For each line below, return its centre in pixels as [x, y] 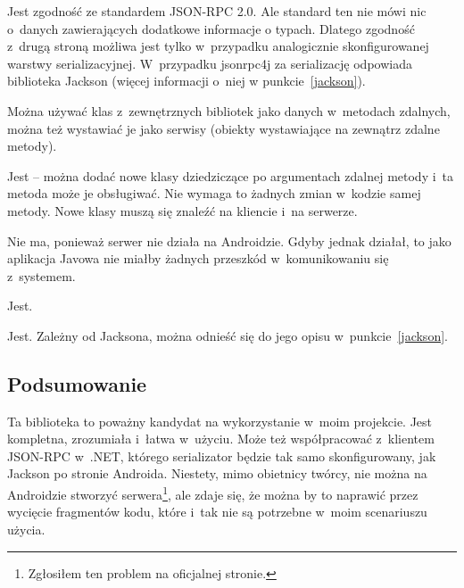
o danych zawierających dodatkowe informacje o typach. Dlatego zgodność [211, 28]
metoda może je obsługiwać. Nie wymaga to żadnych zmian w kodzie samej [214, 193]
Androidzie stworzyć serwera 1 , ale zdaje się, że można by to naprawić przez [213, 493]
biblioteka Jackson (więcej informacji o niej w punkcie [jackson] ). [186, 81]
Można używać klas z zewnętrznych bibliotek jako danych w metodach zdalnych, [229, 110]
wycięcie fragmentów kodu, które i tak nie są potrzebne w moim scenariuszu [217, 512]
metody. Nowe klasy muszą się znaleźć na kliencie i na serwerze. [182, 210]
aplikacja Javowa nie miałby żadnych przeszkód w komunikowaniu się [198, 258]
